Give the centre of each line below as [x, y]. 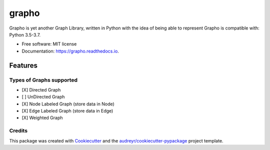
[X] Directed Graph [41, 89]
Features [23, 65]
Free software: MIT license [49, 44]
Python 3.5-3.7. [25, 34]
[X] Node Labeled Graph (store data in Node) [68, 104]
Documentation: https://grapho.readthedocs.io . [70, 51]
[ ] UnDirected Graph [43, 97]
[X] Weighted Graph [42, 118]
